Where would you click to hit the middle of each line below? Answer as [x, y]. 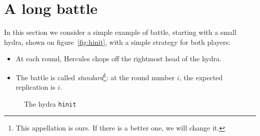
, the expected [201, 77]
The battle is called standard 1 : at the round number [95, 76]
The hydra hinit [50, 103]
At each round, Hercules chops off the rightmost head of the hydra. [118, 59]
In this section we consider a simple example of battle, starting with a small [120, 32]
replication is [35, 87]
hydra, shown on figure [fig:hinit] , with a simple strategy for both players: [117, 42]
